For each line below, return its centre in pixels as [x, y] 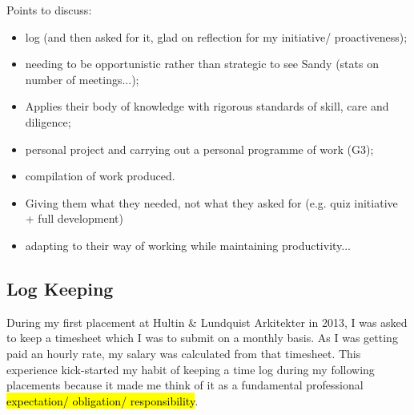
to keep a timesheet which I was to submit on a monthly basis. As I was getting [202, 338]
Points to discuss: [49, 10]
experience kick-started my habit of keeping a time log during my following [191, 369]
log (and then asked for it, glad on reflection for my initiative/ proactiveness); [216, 36]
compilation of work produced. [100, 176]
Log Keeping [60, 288]
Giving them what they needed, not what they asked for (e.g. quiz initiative [211, 202]
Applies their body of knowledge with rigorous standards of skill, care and [207, 106]
